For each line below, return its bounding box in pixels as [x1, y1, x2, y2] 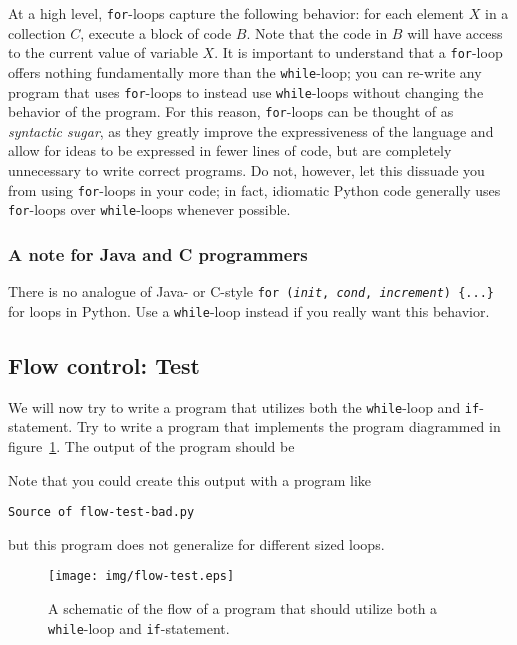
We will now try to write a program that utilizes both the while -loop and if [8, 396, 480, 417]
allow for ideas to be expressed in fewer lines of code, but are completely [8, 140, 452, 161]
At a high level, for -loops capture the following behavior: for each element [8, 3, 465, 23]
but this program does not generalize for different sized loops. [8, 533, 385, 554]
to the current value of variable [8, 42, 198, 63]
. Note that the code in [246, 22, 388, 43]
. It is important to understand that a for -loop [214, 42, 503, 63]
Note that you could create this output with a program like [8, 469, 372, 490]
